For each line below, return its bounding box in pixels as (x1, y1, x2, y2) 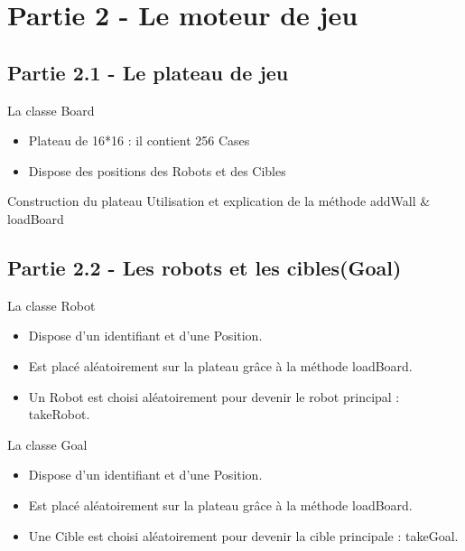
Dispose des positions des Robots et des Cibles (28, 161, 286, 180)
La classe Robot (7, 295, 96, 314)
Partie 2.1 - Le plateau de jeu (7, 58, 289, 86)
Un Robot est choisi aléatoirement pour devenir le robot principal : (28, 387, 400, 406)
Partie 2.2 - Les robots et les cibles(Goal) (7, 253, 402, 281)
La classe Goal (7, 434, 88, 453)
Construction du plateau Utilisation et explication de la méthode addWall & (7, 191, 431, 210)
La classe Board (7, 100, 95, 119)
